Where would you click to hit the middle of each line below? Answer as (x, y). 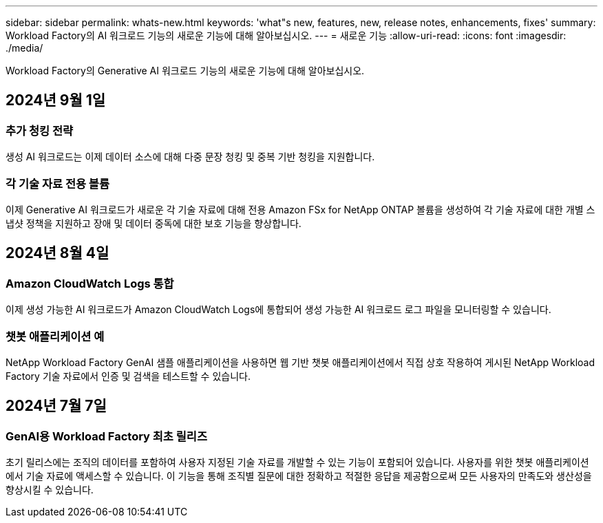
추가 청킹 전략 (40, 130)
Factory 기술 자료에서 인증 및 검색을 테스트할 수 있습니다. (128, 376)
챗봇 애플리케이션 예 (55, 336)
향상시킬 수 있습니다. (50, 490)
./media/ (24, 48)
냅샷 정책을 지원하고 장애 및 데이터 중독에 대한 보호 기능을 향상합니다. (154, 223)
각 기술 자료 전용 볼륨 (57, 183)
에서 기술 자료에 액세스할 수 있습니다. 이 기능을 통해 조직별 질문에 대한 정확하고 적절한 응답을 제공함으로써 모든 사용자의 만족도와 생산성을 (299, 476)
